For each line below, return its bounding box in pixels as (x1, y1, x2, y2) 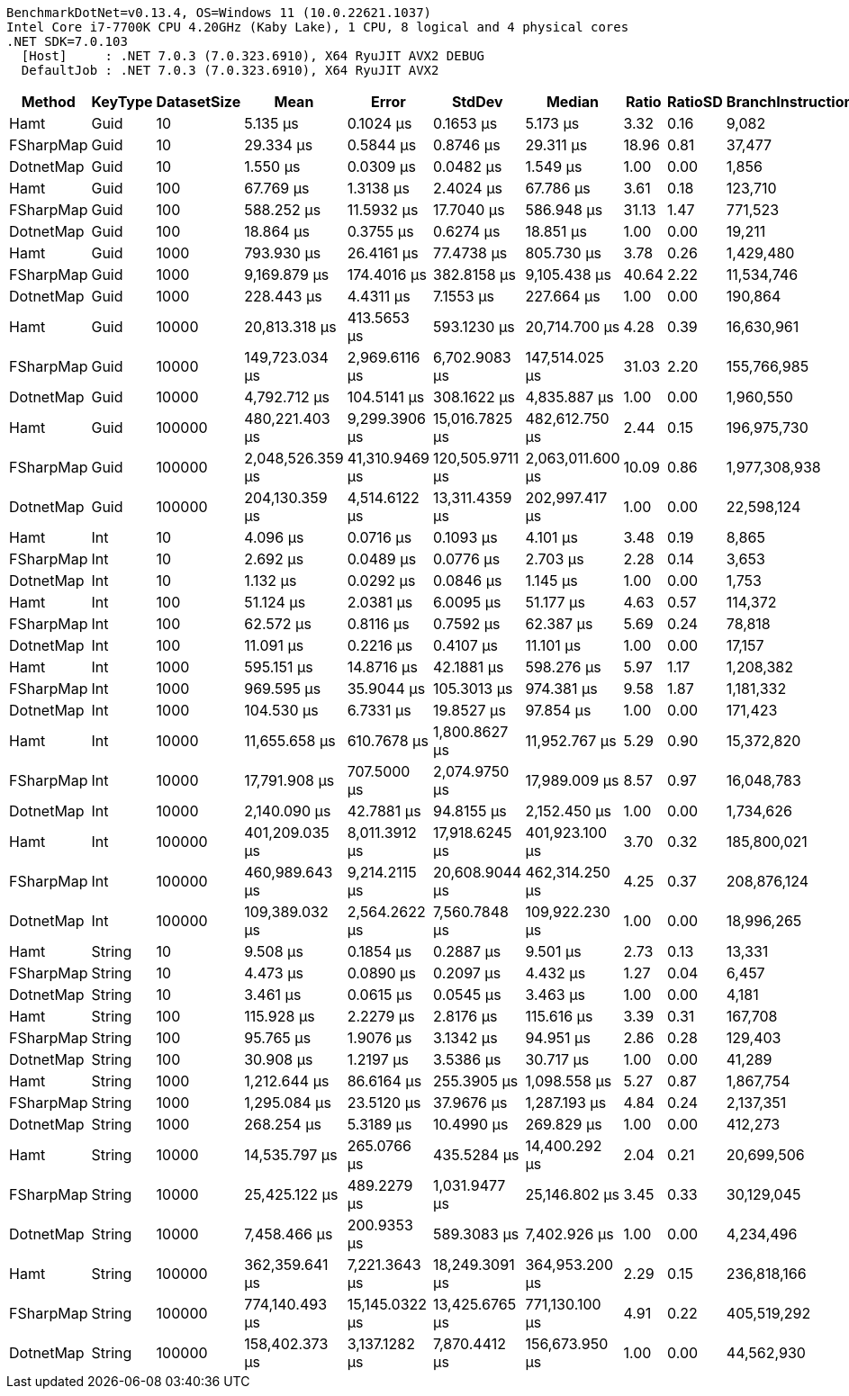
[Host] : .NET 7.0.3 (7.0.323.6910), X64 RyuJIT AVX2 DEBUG (21, 49, 485, 63)
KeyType (91, 93, 153, 111)
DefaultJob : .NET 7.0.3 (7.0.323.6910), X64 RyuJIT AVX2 (21, 63, 439, 77)
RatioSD (667, 93, 723, 111)
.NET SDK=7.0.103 (6, 34, 128, 49)
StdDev (451, 93, 503, 111)
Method (21, 93, 76, 111)
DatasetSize (156, 93, 241, 111)
